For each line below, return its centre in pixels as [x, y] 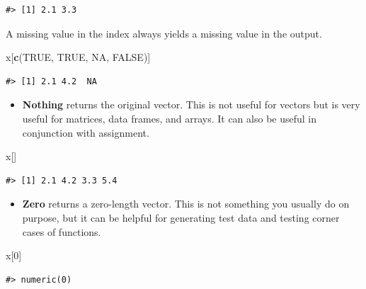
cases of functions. [62, 231]
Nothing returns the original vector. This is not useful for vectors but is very [191, 104]
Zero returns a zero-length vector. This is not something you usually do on [186, 204]
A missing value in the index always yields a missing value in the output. [164, 33]
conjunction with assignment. [86, 132]
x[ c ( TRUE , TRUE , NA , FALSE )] [78, 57]
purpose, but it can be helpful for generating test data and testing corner [181, 217]
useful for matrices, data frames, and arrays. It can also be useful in [170, 118]
